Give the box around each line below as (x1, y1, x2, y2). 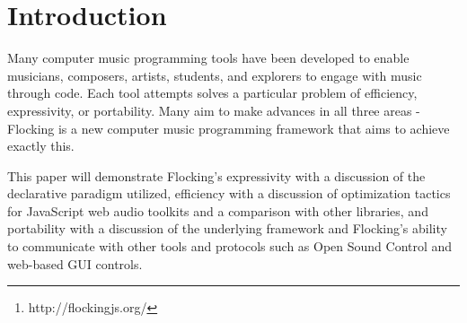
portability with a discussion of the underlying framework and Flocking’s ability (7, 219, 447, 238)
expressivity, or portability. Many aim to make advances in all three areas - (7, 100, 420, 119)
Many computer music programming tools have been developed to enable (7, 48, 410, 67)
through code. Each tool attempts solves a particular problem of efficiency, (7, 83, 418, 102)
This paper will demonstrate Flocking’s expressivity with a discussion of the (7, 166, 426, 185)
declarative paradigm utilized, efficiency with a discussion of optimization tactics (7, 184, 451, 203)
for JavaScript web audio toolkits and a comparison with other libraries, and (7, 201, 428, 220)
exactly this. (7, 136, 75, 155)
